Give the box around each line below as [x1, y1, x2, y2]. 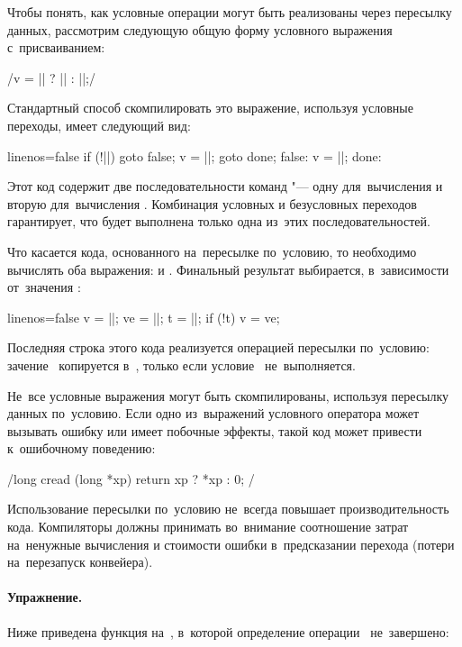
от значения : [7, 278, 81, 296]
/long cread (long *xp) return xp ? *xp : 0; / [7, 469, 255, 488]
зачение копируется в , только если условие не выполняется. [7, 355, 356, 374]
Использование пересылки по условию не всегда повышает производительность [7, 499, 449, 518]
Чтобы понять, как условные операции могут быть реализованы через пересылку [7, 3, 452, 21]
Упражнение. [7, 588, 83, 606]
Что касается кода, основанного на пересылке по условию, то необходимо [7, 241, 417, 260]
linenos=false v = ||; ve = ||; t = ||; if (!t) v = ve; [7, 307, 280, 326]
